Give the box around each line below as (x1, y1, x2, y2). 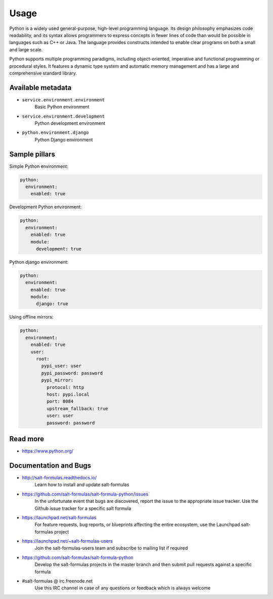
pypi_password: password (41, 370, 103, 376)
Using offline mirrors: (9, 314, 54, 320)
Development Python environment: (9, 204, 82, 210)
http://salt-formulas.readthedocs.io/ (22, 474, 97, 480)
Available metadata (9, 83, 72, 92)
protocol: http (46, 384, 84, 390)
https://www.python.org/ (22, 448, 73, 454)
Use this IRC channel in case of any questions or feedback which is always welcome (34, 585, 211, 591)
